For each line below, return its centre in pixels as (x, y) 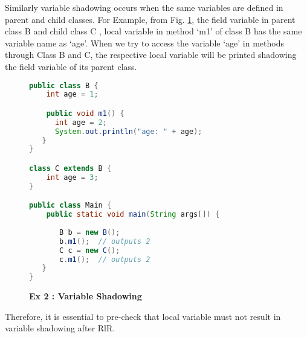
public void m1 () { (85, 113)
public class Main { (70, 206)
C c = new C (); (90, 250)
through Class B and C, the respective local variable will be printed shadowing (151, 55)
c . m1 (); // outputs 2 (105, 259)
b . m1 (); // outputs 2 (105, 241)
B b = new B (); (90, 232)
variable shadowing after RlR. (60, 328)
